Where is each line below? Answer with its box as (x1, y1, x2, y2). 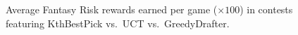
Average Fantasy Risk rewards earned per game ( (6, 2, 218, 16)
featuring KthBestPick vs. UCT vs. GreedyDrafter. (6, 15, 230, 30)
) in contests (240, 2, 293, 16)
